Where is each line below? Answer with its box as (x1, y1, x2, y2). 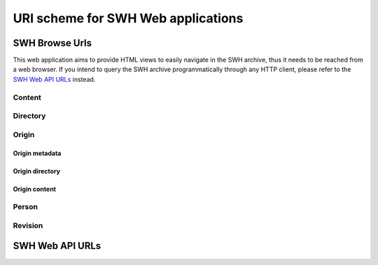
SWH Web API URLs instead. (13, 75, 96, 83)
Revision (13, 220, 43, 230)
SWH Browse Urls (13, 37, 92, 49)
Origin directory (13, 166, 61, 175)
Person (13, 202, 38, 212)
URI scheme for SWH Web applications (13, 10, 244, 26)
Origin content (13, 185, 56, 193)
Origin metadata (13, 149, 62, 157)
